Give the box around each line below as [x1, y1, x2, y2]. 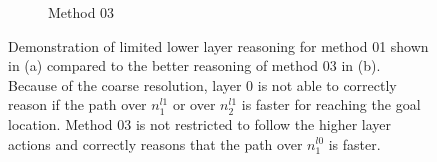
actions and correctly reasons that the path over [8, 133, 303, 154]
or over [172, 94, 216, 115]
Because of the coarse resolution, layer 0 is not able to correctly [8, 74, 397, 95]
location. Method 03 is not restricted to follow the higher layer [8, 113, 391, 134]
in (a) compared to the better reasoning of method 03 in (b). [8, 55, 381, 76]
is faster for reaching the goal [241, 94, 421, 115]
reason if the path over [8, 94, 147, 115]
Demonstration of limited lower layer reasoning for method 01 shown [8, 35, 429, 56]
